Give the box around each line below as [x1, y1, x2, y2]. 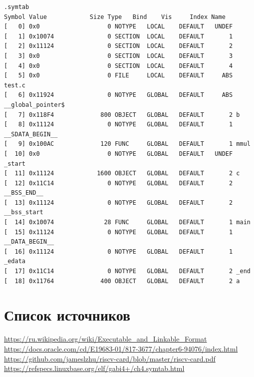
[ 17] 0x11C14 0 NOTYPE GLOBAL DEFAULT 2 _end [4, 268, 251, 275]
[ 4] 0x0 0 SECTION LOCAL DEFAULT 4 [4, 62, 233, 69]
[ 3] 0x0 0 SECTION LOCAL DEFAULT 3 [4, 52, 233, 59]
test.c [4, 81, 25, 89]
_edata [4, 258, 25, 265]
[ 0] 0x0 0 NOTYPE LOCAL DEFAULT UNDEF [4, 23, 233, 30]
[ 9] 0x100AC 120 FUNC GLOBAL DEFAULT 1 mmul [4, 140, 251, 148]
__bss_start [4, 209, 43, 216]
